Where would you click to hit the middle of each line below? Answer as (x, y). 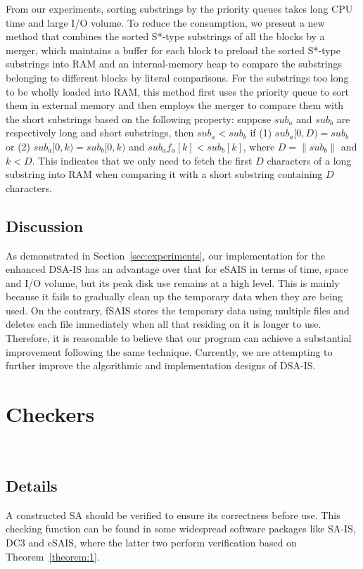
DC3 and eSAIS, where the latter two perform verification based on (151, 542)
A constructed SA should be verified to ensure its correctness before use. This (173, 514)
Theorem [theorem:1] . (53, 556)
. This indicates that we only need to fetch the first (142, 160)
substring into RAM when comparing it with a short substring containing (164, 174)
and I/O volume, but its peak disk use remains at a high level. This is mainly (173, 282)
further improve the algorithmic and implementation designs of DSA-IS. (161, 365)
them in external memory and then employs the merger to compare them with (175, 105)
